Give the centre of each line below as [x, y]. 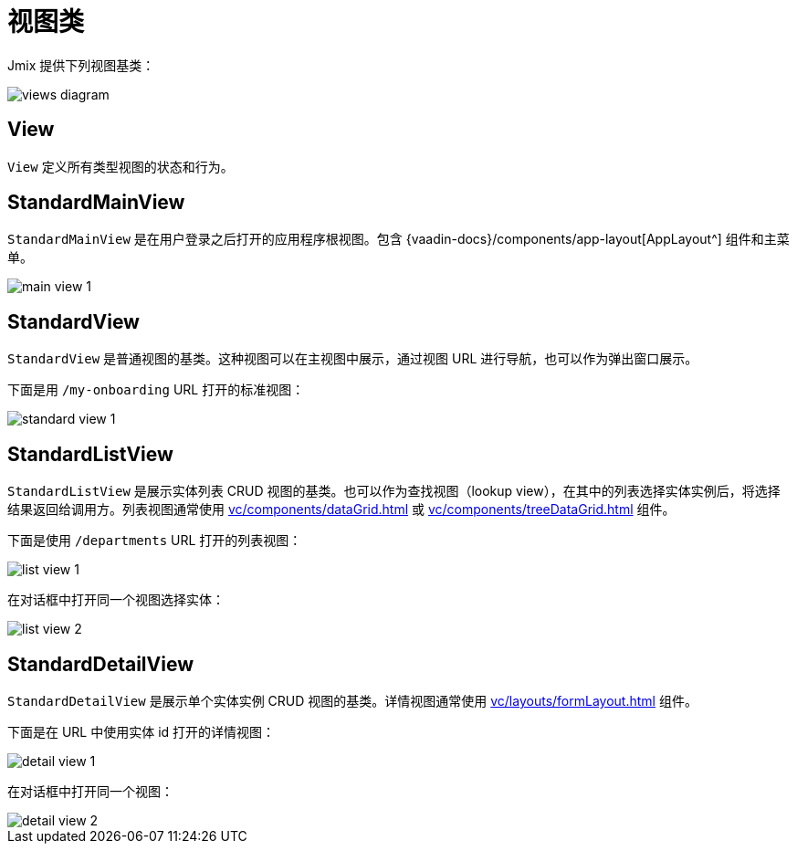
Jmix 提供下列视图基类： [81, 65]
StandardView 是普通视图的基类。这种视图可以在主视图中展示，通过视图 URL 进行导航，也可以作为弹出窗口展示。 [353, 359]
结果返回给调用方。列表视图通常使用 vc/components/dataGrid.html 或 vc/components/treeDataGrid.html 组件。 [341, 510]
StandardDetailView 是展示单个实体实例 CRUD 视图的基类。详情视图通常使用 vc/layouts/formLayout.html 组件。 [352, 700]
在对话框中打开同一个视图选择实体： [116, 600]
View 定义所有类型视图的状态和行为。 [121, 166]
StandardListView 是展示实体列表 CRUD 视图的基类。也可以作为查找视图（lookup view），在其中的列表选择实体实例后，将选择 [394, 491]
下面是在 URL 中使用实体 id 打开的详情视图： [142, 731]
